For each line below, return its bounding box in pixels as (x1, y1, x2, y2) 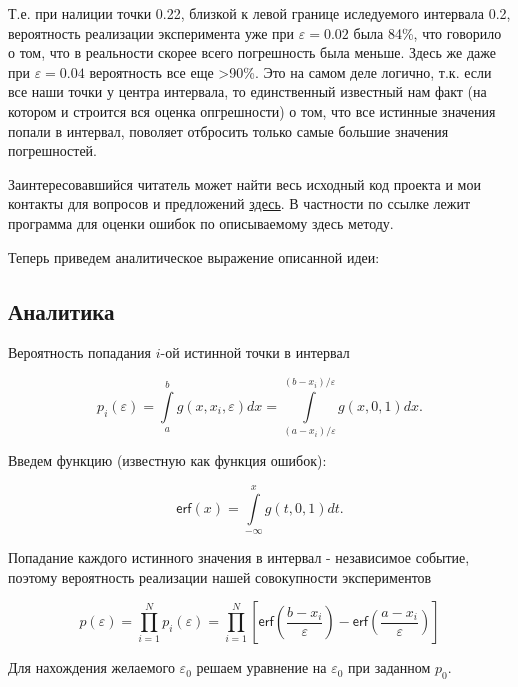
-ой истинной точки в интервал (160, 342, 350, 363)
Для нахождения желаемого (8, 657, 175, 678)
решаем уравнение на (196, 657, 327, 678)
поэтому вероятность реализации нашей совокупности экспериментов (8, 566, 432, 587)
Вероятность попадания (8, 342, 152, 363)
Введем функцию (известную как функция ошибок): (8, 450, 327, 471)
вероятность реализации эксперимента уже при (8, 22, 295, 43)
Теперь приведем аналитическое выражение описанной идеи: (8, 246, 380, 267)
